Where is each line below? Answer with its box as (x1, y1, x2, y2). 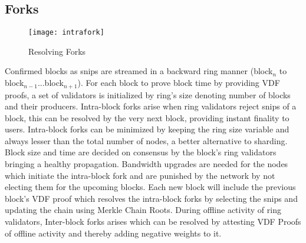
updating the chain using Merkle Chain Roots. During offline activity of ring (5, 204, 281, 216)
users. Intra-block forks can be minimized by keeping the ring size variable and (5, 123, 289, 135)
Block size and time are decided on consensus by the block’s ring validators (5, 146, 277, 158)
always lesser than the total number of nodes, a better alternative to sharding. (5, 134, 288, 147)
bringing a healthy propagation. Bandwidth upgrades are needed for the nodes (5, 158, 288, 170)
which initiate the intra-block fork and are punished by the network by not (5, 169, 275, 181)
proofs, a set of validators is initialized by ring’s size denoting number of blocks (5, 88, 291, 101)
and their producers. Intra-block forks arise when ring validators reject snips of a (5, 100, 297, 112)
